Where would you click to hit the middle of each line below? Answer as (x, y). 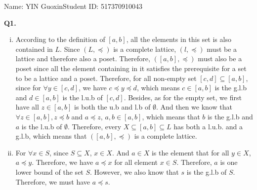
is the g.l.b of (207, 171)
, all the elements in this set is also (179, 39)
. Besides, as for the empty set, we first (183, 97)
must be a (222, 49)
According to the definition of (60, 39)
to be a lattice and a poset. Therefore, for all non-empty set (106, 78)
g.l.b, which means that (51, 136)
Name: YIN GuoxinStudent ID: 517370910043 (73, 6)
